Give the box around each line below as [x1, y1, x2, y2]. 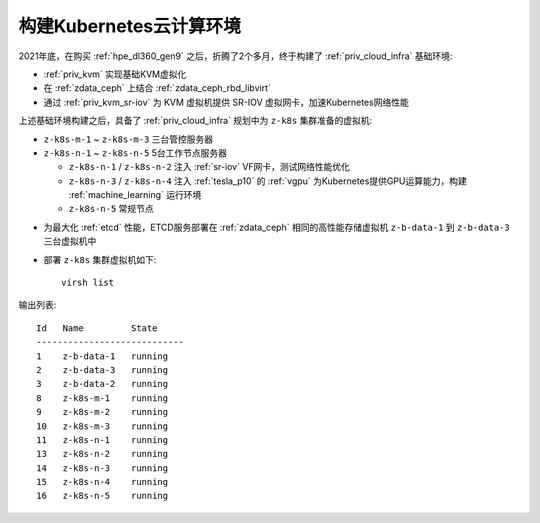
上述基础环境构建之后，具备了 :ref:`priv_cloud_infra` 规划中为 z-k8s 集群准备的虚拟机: [18, 115, 373, 127]
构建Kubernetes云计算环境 [18, 15, 242, 37]
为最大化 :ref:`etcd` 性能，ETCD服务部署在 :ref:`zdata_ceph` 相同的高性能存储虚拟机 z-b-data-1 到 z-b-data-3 [43, 221, 510, 233]
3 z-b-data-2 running [36, 378, 169, 390]
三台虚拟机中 [43, 235, 97, 247]
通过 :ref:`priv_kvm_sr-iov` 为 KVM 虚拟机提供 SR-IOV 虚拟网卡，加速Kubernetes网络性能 [43, 96, 409, 108]
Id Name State [36, 322, 158, 334]
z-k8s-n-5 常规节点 [68, 203, 154, 215]
